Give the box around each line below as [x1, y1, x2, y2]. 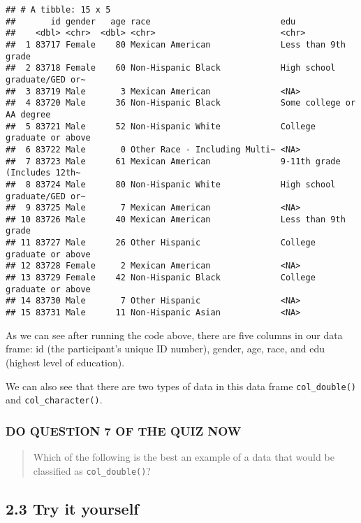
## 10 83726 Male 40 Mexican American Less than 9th [6, 214, 346, 224]
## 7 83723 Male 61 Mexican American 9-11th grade [6, 156, 341, 166]
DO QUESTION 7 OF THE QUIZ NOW [6, 422, 242, 439]
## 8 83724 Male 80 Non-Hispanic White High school [6, 179, 336, 189]
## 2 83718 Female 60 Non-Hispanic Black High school [6, 63, 336, 73]
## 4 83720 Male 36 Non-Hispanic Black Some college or [6, 98, 356, 108]
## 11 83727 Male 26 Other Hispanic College [6, 238, 316, 248]
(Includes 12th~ [6, 168, 81, 178]
